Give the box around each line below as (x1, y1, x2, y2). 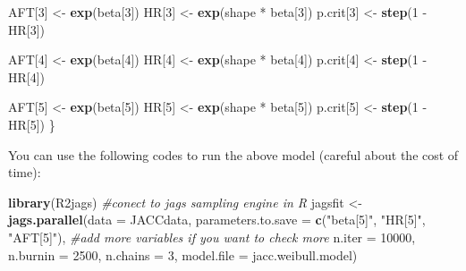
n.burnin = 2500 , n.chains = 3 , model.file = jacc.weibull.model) (8, 245, 358, 264)
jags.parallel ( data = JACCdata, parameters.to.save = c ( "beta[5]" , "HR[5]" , (8, 210, 426, 229)
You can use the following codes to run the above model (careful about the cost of (8, 145, 459, 164)
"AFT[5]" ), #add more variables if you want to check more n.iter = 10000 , (8, 227, 416, 246)
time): (8, 163, 41, 182)
